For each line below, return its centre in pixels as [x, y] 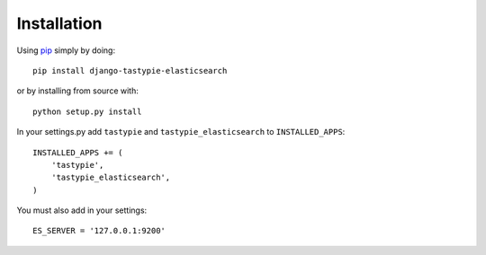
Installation [59, 23]
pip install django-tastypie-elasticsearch [130, 70]
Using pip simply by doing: [66, 50]
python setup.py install [87, 111]
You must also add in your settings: [82, 210]
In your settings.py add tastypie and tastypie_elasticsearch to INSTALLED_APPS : [181, 132]
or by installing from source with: [77, 91]
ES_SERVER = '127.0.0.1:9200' [99, 231]
